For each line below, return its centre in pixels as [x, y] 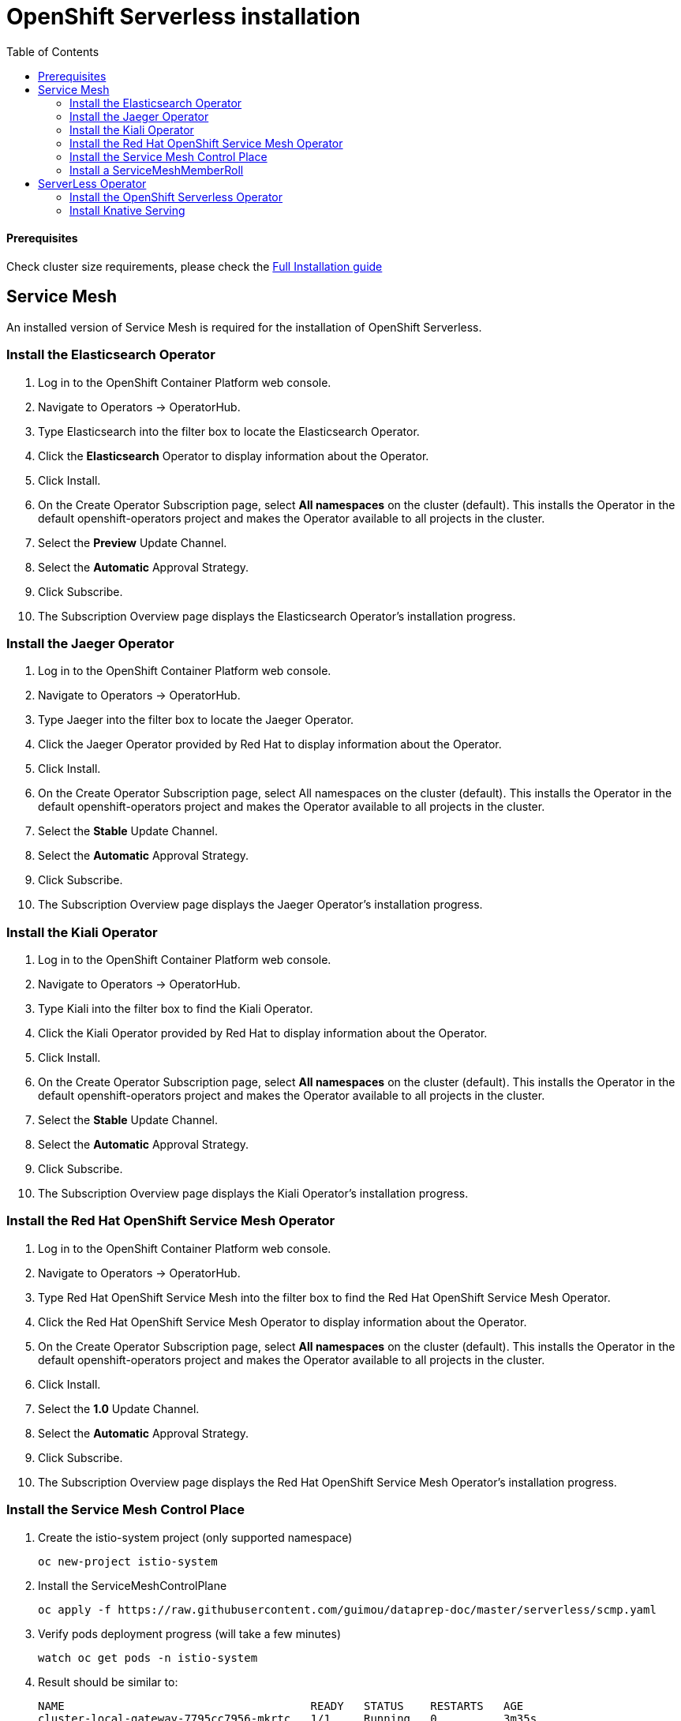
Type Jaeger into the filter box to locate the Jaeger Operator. [196, 720]
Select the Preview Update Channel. [133, 542]
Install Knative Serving [127, 210]
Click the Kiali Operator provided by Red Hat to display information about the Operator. [263, 1033]
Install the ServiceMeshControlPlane [133, 1585]
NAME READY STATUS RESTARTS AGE [281, 1706]
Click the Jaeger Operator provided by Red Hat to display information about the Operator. [270, 744]
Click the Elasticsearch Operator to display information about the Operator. [234, 456]
